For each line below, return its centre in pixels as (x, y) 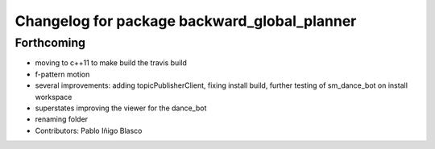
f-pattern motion (62, 74)
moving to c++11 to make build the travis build (111, 63)
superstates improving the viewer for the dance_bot (121, 108)
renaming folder (62, 119)
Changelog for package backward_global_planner (186, 21)
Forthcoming (50, 43)
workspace (54, 97)
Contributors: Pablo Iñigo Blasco (89, 130)
